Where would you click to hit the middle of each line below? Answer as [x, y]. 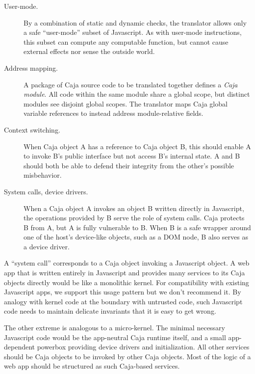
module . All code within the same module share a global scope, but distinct [137, 94]
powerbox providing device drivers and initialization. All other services [143, 347]
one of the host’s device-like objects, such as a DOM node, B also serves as [136, 237]
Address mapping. [31, 67]
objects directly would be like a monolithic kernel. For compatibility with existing [127, 282]
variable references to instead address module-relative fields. [114, 113]
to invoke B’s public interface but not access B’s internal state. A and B [132, 156]
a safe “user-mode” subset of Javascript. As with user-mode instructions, [133, 32]
